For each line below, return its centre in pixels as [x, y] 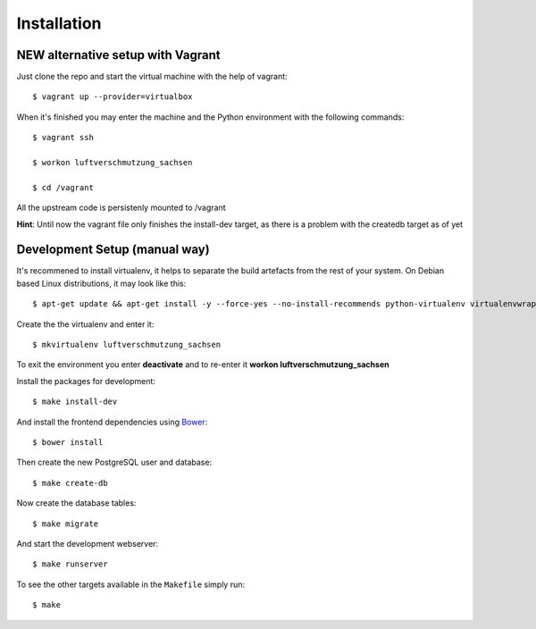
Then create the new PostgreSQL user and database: [114, 462]
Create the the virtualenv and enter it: [85, 324]
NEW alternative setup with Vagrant [118, 55]
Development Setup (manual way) [113, 250]
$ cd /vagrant [63, 187]
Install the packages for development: [86, 381]
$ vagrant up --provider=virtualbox [113, 97]
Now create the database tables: [76, 503]
